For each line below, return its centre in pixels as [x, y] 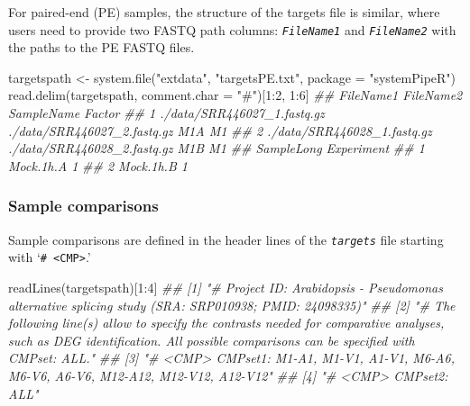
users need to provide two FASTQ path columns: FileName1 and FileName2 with [232, 29]
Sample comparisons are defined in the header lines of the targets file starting [226, 239]
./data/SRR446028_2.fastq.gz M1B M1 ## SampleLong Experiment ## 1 [217, 148]
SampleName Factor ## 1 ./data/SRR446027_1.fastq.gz [166, 113]
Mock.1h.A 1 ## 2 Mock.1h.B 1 [98, 165]
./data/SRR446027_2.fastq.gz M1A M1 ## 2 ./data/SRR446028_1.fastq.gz [220, 130]
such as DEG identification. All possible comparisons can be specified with [212, 340]
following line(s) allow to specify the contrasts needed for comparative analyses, [226, 323]
